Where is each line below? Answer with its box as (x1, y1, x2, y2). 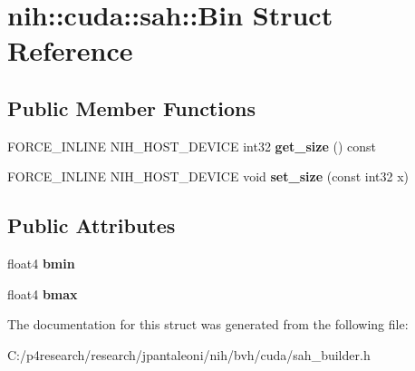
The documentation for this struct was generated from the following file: (7, 315, 409, 334)
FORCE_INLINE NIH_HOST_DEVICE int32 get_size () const (7, 136, 376, 155)
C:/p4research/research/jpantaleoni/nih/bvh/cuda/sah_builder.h (7, 345, 371, 364)
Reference (7, 32, 133, 69)
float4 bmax (7, 284, 78, 303)
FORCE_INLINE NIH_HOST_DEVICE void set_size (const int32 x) (7, 167, 409, 186)
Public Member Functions (7, 93, 256, 122)
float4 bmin (7, 254, 75, 273)
